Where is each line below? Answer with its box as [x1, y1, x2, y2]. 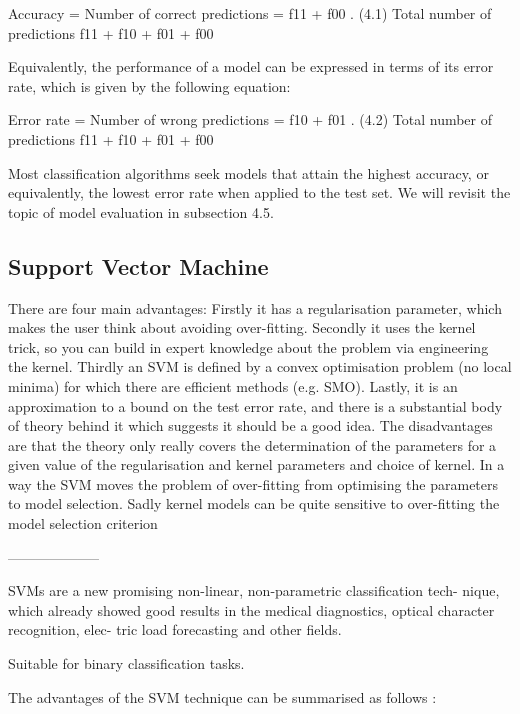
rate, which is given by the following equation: [8, 75, 291, 96]
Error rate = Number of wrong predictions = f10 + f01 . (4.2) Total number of [8, 109, 493, 130]
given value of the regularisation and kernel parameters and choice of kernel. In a [8, 454, 505, 475]
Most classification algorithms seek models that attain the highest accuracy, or [8, 162, 489, 183]
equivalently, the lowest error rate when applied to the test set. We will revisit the [8, 182, 511, 203]
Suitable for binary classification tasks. [8, 653, 245, 674]
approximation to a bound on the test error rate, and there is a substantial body [8, 395, 503, 416]
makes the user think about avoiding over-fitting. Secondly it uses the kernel [8, 317, 476, 338]
